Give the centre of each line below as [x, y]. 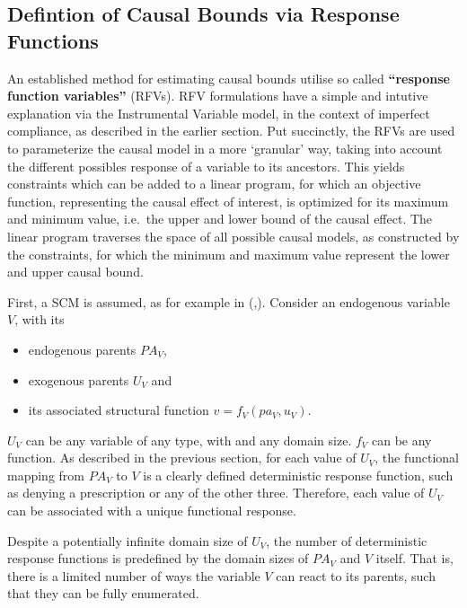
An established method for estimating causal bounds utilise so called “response [229, 78]
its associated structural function [119, 410]
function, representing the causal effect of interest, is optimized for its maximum [228, 201]
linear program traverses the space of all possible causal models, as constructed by [233, 236]
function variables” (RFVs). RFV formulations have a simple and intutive [218, 96]
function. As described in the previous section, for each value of [182, 458]
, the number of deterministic [347, 540]
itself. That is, [414, 558]
